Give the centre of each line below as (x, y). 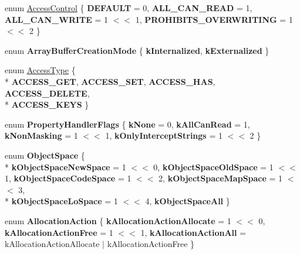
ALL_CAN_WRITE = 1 (57, 19)
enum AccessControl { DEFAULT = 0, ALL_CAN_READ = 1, (129, 8)
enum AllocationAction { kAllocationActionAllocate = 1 (118, 220)
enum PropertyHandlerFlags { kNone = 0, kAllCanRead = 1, (127, 124)
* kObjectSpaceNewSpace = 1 (65, 167)
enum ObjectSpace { (45, 155)
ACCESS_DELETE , (47, 93)
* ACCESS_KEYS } (47, 104)
